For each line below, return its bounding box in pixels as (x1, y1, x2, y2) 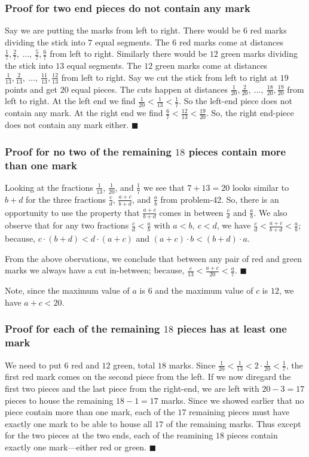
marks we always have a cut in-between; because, (5, 264, 185, 276)
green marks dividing (221, 47, 298, 60)
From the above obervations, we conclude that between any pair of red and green (5, 252, 302, 264)
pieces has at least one (177, 321, 287, 336)
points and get (5, 83, 57, 95)
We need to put (5, 358, 62, 371)
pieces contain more (188, 144, 286, 159)
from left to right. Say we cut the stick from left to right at (61, 71, 278, 83)
